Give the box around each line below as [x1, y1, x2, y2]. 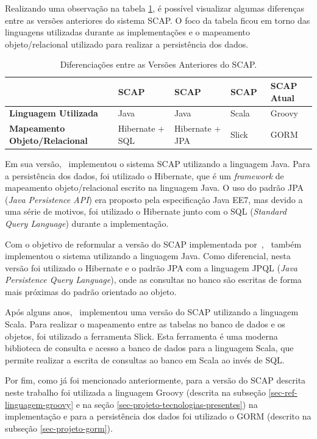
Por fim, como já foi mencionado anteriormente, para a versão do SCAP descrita [5, 374, 306, 387]
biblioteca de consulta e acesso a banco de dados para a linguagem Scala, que [5, 341, 294, 354]
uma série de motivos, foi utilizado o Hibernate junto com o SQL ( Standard [5, 205, 287, 218]
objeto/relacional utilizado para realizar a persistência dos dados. [5, 37, 249, 50]
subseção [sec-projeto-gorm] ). [5, 421, 113, 434]
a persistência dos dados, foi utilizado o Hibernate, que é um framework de [5, 169, 284, 182]
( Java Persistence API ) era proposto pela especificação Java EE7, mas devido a [5, 193, 303, 205]
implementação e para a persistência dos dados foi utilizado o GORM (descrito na [5, 410, 312, 423]
